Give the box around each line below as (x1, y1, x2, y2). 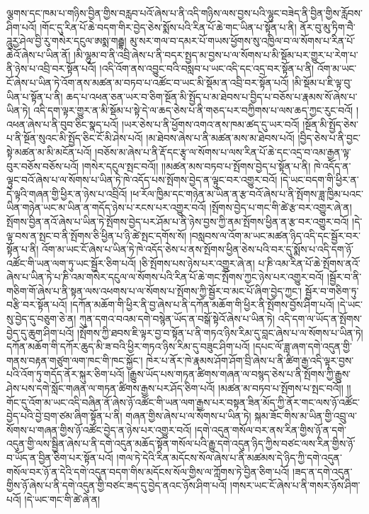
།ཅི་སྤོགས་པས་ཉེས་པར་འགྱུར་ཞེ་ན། (139, 255, 255, 270)
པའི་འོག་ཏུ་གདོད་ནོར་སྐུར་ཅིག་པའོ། (6, 367, 125, 381)
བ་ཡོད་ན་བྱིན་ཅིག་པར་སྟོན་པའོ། (6, 450, 113, 464)
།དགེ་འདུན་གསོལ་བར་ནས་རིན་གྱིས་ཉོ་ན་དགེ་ (194, 422, 347, 437)
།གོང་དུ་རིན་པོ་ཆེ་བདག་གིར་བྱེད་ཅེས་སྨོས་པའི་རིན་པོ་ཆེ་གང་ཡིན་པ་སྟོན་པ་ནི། (40, 19, 297, 34)
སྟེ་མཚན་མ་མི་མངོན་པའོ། (6, 144, 92, 159)
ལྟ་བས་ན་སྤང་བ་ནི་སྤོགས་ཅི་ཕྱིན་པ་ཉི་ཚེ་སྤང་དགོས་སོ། (6, 228, 186, 242)
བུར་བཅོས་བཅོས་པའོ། (6, 158, 79, 173)
